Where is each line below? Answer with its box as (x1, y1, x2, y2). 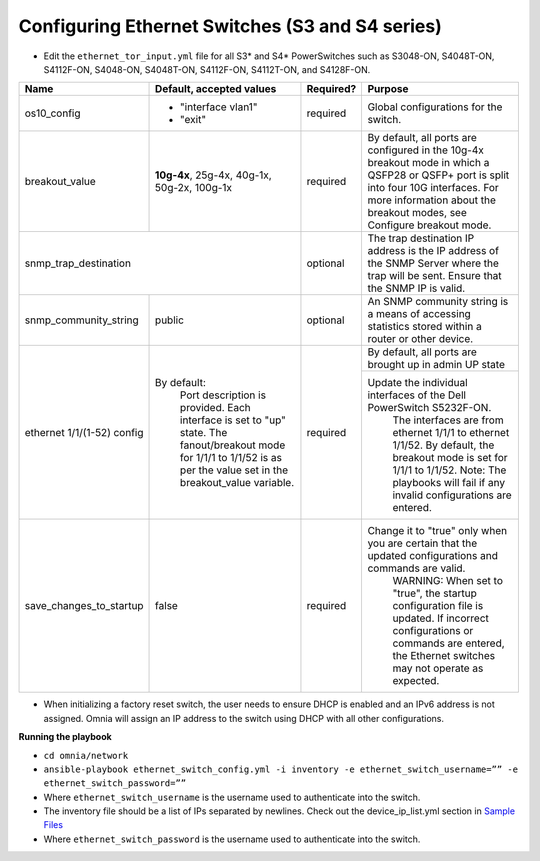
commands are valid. (367, 561, 466, 575)
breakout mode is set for (392, 451, 509, 465)
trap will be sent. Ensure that (367, 269, 502, 283)
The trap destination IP (367, 231, 475, 245)
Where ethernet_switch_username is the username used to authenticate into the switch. (43, 791, 421, 803)
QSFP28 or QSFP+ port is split (367, 168, 510, 182)
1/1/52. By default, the (392, 438, 495, 452)
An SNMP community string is (367, 295, 509, 309)
